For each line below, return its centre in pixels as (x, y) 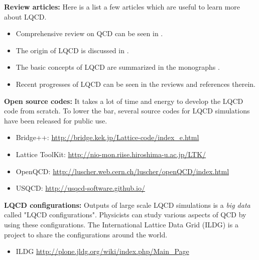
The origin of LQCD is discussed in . (72, 50)
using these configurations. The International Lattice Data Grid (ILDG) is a (121, 224)
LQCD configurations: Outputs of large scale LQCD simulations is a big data (127, 205)
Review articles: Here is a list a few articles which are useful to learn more (122, 7)
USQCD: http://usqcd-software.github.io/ (80, 188)
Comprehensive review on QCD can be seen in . (89, 33)
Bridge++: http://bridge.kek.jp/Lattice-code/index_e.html (107, 137)
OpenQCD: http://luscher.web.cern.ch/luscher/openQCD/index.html (122, 171)
